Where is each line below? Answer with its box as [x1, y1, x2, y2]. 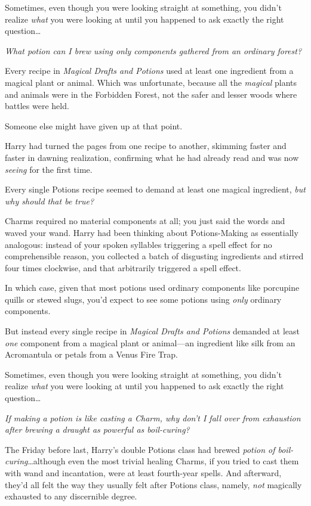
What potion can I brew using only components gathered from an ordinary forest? [5, 44, 302, 57]
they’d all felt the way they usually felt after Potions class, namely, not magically [5, 478, 302, 491]
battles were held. [5, 100, 69, 112]
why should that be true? [5, 194, 94, 207]
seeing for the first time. [5, 163, 93, 175]
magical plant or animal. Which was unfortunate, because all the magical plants [5, 76, 297, 88]
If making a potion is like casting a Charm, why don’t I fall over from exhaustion [5, 411, 301, 424]
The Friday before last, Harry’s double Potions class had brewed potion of [5, 443, 275, 455]
